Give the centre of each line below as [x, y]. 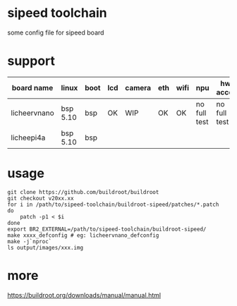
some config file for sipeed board [56, 32]
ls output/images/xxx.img [45, 247]
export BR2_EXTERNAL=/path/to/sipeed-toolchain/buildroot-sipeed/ [107, 229]
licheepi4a [28, 137]
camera [138, 87]
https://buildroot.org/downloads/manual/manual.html [84, 295]
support [31, 61]
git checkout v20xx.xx [41, 198]
